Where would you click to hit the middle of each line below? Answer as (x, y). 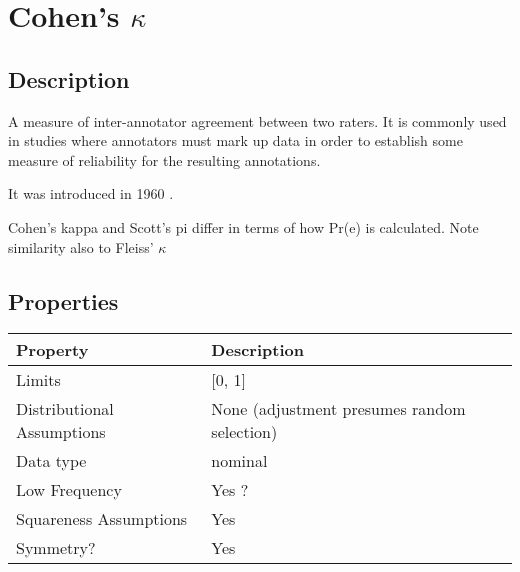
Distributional (65, 409)
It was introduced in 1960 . (91, 193)
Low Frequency (69, 490)
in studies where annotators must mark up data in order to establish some (235, 140)
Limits (38, 380)
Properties (63, 300)
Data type (51, 461)
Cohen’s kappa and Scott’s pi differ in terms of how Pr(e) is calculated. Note (243, 226)
